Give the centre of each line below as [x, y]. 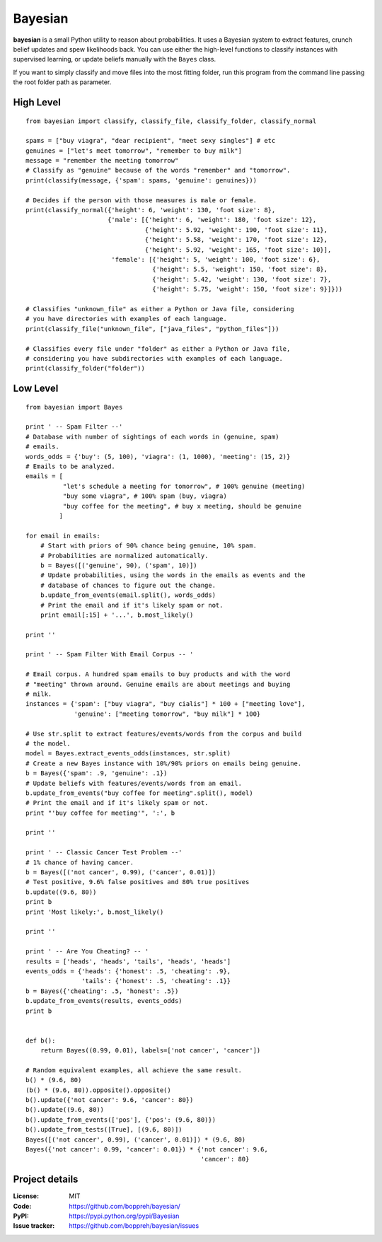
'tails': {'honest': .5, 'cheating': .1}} [156, 981]
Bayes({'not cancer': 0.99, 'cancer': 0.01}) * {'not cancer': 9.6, [147, 1149]
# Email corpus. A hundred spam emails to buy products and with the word [158, 674]
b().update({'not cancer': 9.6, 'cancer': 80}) [110, 1100]
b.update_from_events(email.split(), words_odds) [128, 595]
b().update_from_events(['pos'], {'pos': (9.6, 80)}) [121, 1120]
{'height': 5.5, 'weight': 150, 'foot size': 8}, [240, 269]
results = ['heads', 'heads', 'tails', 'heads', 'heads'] [128, 961]
